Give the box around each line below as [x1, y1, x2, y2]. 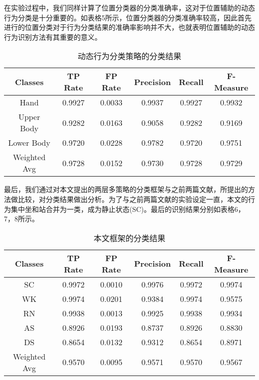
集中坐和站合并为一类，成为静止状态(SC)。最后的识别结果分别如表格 [10, 203, 235, 214]
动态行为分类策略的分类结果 [77, 50, 181, 62]
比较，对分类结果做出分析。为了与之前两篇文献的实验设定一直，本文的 [17, 193, 248, 204]
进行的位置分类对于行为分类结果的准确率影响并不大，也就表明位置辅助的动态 [4, 22, 255, 32]
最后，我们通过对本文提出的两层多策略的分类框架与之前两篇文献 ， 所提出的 [4, 184, 248, 194]
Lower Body [8, 137, 50, 149]
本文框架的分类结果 [93, 232, 165, 244]
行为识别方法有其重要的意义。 [4, 31, 102, 42]
